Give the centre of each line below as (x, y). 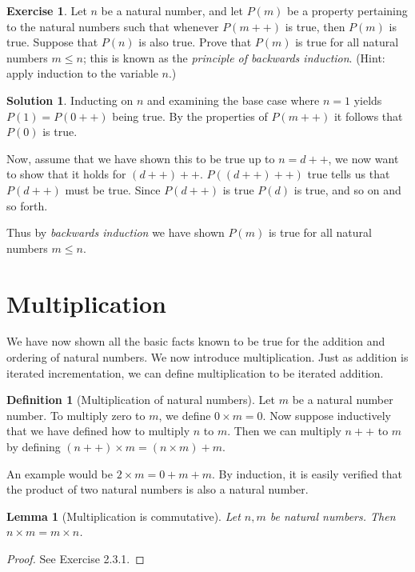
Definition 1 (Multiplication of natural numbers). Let (141, 400)
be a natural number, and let (172, 10)
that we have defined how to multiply (98, 431)
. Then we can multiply (284, 431)
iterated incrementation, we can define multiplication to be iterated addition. (195, 372)
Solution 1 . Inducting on (70, 100)
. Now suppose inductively (327, 415)
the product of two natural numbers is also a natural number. (158, 489)
